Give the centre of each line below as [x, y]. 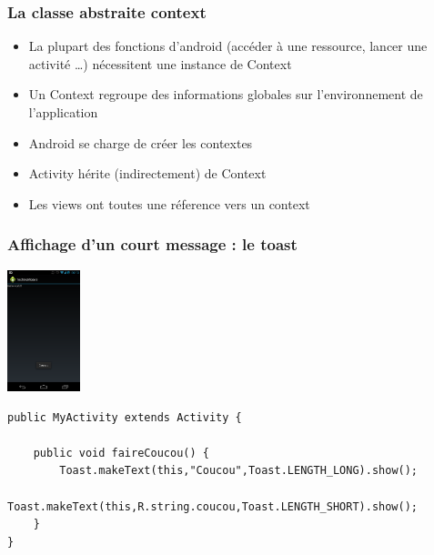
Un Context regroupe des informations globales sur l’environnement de [226, 94]
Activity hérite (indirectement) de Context [147, 173]
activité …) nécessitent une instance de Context [160, 63]
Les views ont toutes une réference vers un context [169, 203]
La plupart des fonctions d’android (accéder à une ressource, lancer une [228, 46]
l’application [63, 112]
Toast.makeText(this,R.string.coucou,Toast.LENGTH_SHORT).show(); [213, 506]
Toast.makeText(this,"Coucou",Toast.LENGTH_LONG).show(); [239, 471]
